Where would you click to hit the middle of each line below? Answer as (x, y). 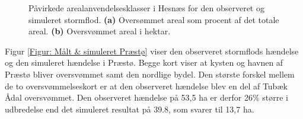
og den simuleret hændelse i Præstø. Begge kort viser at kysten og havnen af (144, 62)
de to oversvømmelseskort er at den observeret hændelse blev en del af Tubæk (146, 86)
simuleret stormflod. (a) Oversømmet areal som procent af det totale (154, 19)
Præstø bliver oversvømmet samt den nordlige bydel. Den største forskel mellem (150, 74)
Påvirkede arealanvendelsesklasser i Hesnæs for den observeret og (146, 8)
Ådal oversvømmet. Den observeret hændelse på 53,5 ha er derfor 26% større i (146, 97)
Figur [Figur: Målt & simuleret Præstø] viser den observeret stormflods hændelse (152, 51)
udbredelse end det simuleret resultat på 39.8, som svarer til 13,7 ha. (130, 109)
